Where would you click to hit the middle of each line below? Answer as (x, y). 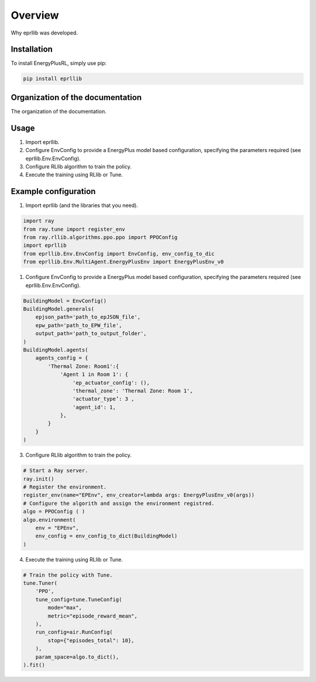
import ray (39, 221)
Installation (32, 49)
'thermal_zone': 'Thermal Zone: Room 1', (133, 391)
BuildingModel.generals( (59, 309)
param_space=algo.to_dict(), (77, 657)
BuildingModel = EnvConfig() (65, 301)
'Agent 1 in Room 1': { (94, 375)
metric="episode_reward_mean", (92, 616)
